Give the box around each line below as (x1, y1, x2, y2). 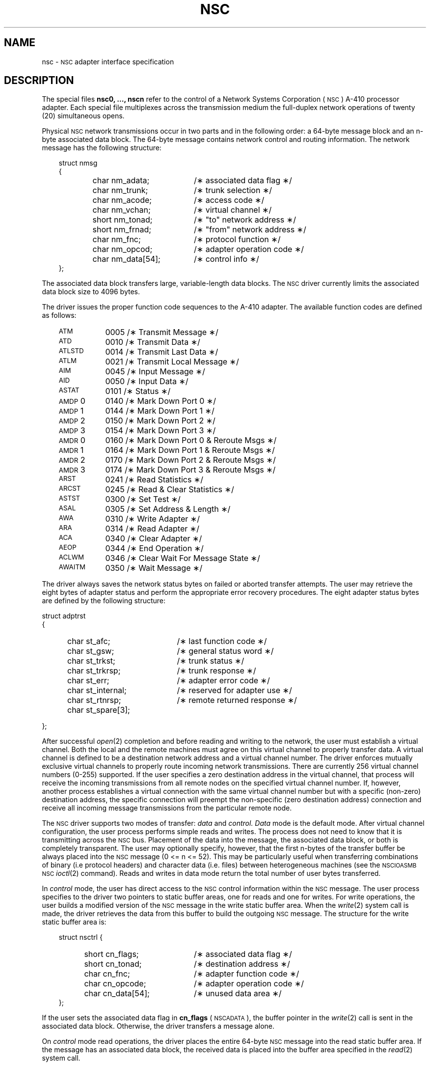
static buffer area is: (42, 918, 107, 926)
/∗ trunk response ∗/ (177, 666, 256, 676)
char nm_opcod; (92, 244, 153, 254)
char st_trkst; (67, 656, 115, 666)
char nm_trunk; (92, 185, 148, 196)
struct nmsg (58, 159, 98, 168)
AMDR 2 (58, 455, 85, 465)
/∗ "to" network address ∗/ (193, 215, 296, 225)
